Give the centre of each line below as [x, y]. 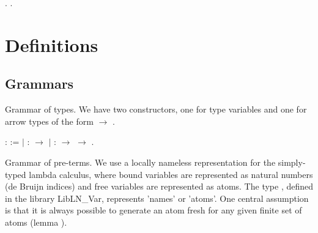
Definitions [52, 44]
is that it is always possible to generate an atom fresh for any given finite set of [153, 210]
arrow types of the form [49, 121]
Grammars [39, 83]
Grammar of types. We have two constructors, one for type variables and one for [156, 109]
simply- [292, 162]
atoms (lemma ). [36, 222]
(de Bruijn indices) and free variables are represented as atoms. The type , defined [159, 186]
